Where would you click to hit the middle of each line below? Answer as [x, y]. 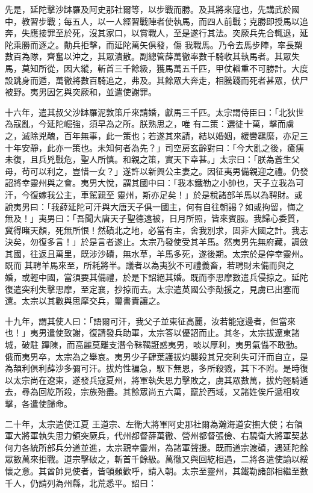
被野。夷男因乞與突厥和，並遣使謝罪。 [81, 92]
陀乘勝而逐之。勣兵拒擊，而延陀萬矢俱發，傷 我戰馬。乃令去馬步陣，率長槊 [154, 44]
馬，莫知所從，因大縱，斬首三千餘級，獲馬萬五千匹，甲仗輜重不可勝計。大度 [156, 68]
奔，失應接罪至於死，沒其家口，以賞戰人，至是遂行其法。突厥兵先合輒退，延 [156, 33]
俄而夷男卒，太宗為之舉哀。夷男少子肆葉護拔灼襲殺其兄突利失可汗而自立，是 [156, 356]
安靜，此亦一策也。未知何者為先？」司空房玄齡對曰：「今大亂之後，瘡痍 [163, 147]
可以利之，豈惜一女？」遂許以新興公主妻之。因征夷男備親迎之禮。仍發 [169, 171]
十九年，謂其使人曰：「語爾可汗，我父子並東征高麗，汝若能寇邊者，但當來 [150, 321]
